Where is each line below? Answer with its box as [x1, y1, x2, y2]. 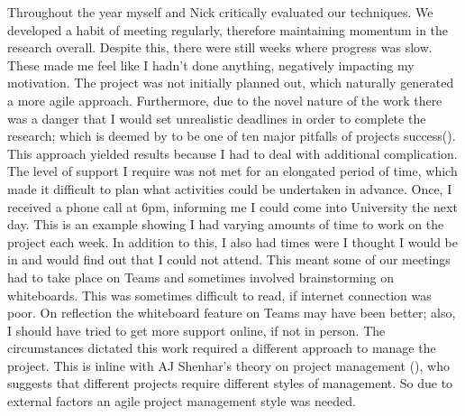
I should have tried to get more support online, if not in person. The [7, 320, 386, 339]
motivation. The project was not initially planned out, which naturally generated [7, 73, 454, 92]
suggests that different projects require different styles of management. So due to [7, 374, 453, 393]
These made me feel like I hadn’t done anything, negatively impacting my [7, 55, 415, 74]
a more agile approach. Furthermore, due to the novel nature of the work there [7, 90, 442, 109]
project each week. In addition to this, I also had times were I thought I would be [7, 232, 458, 251]
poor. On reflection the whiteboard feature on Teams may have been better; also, [7, 303, 456, 322]
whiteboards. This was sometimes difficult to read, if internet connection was [7, 285, 432, 304]
